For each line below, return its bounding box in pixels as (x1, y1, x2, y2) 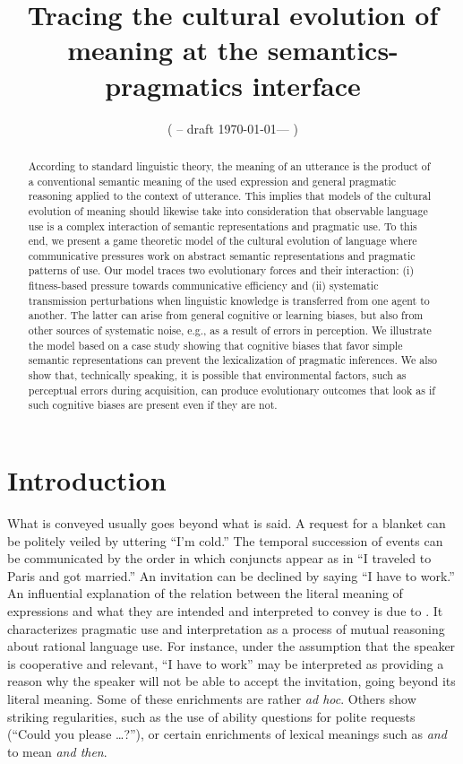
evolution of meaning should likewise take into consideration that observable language (28, 203, 428, 218)
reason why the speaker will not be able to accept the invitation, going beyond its (7, 672, 456, 690)
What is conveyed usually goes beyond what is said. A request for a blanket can (7, 513, 446, 532)
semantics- (267, 31, 399, 68)
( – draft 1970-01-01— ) (167, 118, 298, 137)
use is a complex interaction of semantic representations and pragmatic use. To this (28, 218, 417, 233)
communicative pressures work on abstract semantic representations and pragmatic (28, 247, 416, 263)
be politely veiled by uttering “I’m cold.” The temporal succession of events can (7, 531, 443, 550)
